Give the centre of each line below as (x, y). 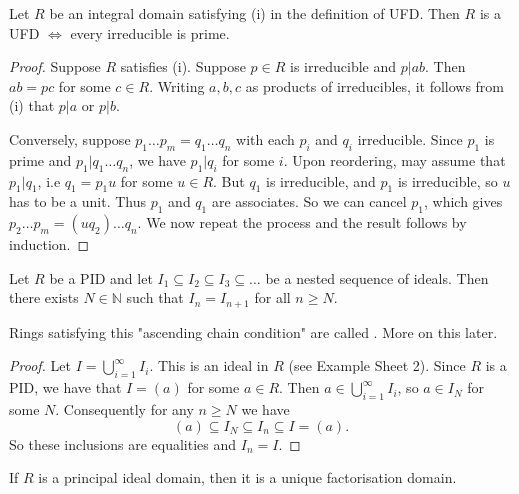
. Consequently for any (124, 408)
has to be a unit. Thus (78, 201)
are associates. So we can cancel (309, 201)
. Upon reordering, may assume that (394, 159)
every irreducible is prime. (150, 32)
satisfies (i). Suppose (183, 66)
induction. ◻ (49, 244)
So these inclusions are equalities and (123, 443)
